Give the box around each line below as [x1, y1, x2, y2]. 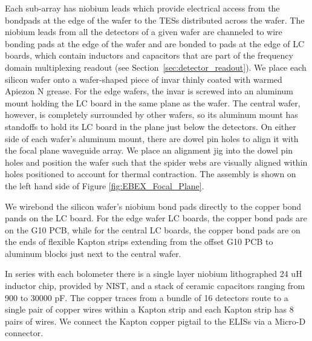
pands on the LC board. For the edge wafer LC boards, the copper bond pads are [5, 212, 307, 224]
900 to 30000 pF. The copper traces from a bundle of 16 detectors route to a [5, 291, 288, 304]
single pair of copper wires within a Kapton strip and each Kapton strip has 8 [5, 303, 294, 316]
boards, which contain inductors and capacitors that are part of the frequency [5, 49, 293, 62]
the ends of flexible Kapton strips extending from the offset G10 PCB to [5, 235, 273, 248]
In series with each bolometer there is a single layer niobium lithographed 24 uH [5, 267, 302, 280]
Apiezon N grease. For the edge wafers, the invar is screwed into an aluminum [5, 85, 294, 97]
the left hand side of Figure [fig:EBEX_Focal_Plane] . [5, 179, 204, 192]
